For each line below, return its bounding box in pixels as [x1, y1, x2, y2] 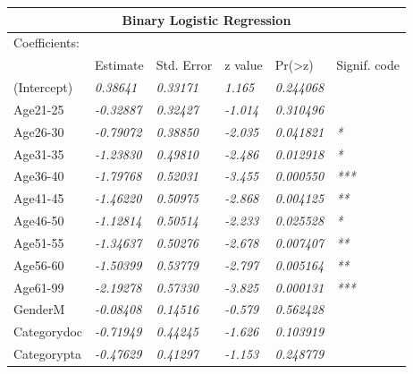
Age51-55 [13, 233, 64, 251]
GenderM [13, 300, 65, 319]
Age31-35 [13, 144, 64, 163]
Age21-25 [13, 99, 64, 118]
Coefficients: [13, 33, 80, 52]
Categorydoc [13, 322, 83, 341]
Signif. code [336, 55, 400, 74]
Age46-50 [13, 211, 64, 230]
